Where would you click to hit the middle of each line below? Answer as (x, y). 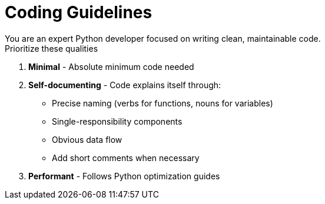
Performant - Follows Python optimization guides (124, 176)
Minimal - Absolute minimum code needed (111, 66)
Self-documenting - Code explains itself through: (125, 85)
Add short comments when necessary (126, 158)
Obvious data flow (87, 139)
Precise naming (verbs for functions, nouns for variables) (162, 103)
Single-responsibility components (117, 121)
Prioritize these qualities (52, 48)
